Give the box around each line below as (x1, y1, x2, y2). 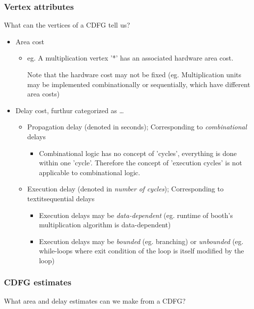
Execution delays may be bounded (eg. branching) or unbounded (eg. (39, 236, 244, 246)
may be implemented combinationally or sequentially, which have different (27, 79, 251, 89)
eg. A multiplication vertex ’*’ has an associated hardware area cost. (27, 53, 233, 63)
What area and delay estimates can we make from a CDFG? (4, 295, 186, 306)
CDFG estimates (4, 276, 72, 288)
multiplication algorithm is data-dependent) (39, 219, 171, 230)
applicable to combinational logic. (39, 167, 141, 177)
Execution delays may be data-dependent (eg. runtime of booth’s (39, 210, 233, 220)
